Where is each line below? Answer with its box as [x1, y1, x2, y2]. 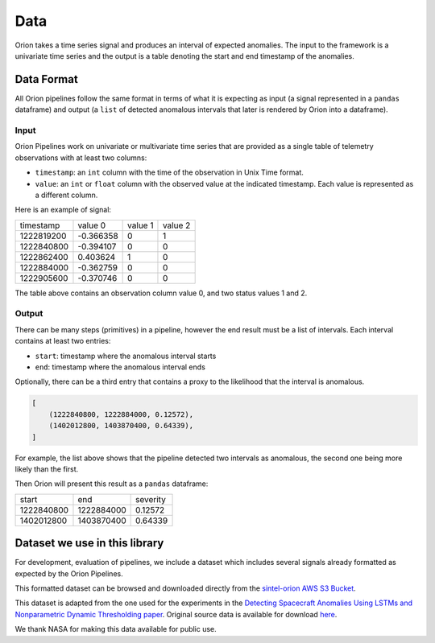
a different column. [35, 190, 98, 200]
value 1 [127, 220, 154, 231]
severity [135, 493, 167, 505]
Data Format [14, 72, 78, 86]
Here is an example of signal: [14, 205, 112, 215]
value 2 [162, 220, 191, 231]
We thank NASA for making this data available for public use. [14, 624, 217, 634]
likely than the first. [14, 464, 79, 474]
